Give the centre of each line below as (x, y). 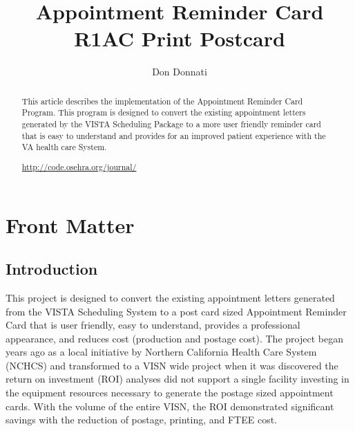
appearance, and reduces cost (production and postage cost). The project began (174, 338)
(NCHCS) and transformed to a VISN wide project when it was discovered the (172, 365)
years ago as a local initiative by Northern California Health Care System (161, 352)
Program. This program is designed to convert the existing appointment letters (164, 112)
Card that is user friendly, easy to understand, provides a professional (153, 325)
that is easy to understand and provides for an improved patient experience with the (174, 135)
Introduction (52, 269)
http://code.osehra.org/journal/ (79, 166)
